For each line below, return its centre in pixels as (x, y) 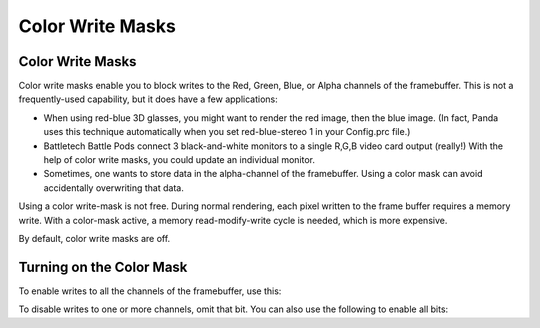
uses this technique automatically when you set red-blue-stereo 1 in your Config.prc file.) (227, 132)
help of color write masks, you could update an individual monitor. (179, 160)
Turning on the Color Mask (103, 266)
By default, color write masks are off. (94, 238)
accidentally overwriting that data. (113, 187)
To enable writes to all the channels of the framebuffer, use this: (150, 291)
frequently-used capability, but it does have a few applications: (148, 99)
